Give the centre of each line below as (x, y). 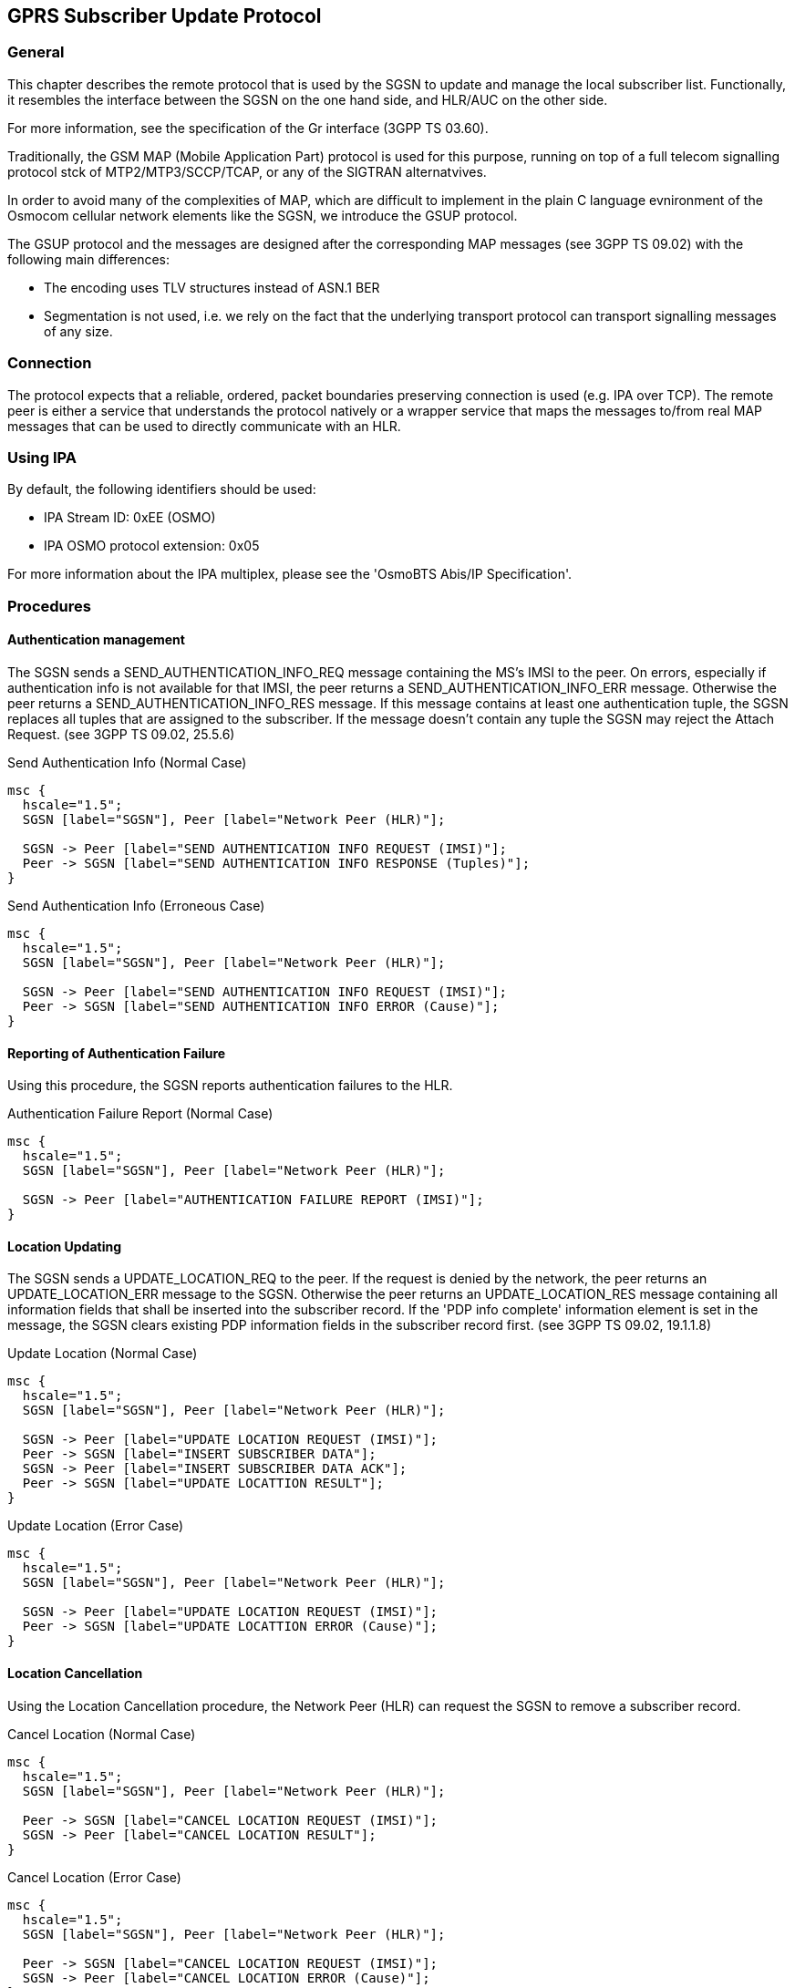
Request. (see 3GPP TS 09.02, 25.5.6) (121, 734)
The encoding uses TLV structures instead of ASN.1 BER (212, 287)
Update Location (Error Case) (96, 1526)
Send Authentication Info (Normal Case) (127, 762)
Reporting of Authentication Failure (117, 1053)
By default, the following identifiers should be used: (162, 489)
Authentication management (96, 640)
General (36, 52)
